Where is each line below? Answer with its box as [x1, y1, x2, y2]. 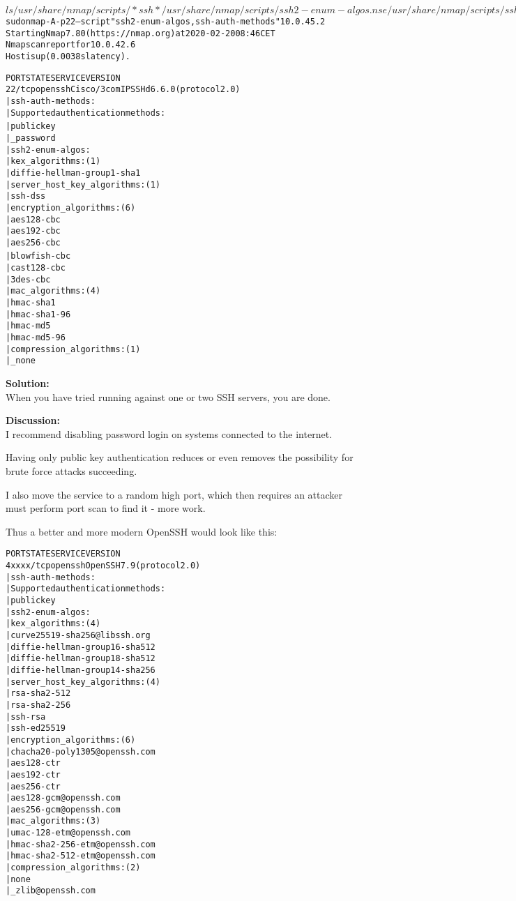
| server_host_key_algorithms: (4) [6, 676, 160, 687]
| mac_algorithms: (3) [6, 816, 101, 826]
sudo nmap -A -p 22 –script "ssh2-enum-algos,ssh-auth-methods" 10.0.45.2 [6, 17, 326, 26]
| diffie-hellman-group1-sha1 [6, 167, 141, 178]
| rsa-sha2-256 [6, 699, 71, 710]
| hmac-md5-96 [6, 333, 66, 343]
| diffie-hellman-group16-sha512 [6, 642, 155, 652]
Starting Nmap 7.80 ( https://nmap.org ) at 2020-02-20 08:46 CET [6, 28, 275, 38]
